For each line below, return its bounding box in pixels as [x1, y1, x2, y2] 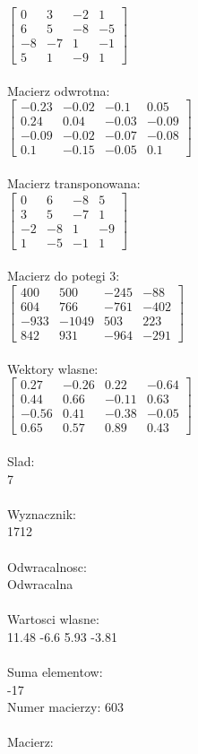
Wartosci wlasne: [7, 610, 99, 628]
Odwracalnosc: [7, 557, 87, 576]
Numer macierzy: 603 [7, 698, 124, 716]
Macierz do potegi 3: [7, 266, 120, 285]
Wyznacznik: [7, 504, 77, 523]
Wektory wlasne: [7, 359, 99, 377]
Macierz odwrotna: [7, 81, 110, 100]
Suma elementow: [7, 663, 103, 681]
